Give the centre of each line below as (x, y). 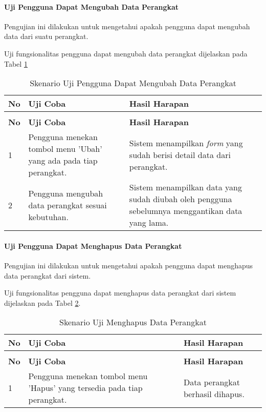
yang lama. (149, 223)
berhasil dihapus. (214, 394)
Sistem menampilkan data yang (185, 187)
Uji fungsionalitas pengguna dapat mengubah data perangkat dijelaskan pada (126, 53)
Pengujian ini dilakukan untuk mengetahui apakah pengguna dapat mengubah (127, 26)
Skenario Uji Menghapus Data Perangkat (133, 322)
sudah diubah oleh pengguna (181, 199)
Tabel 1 (16, 63)
